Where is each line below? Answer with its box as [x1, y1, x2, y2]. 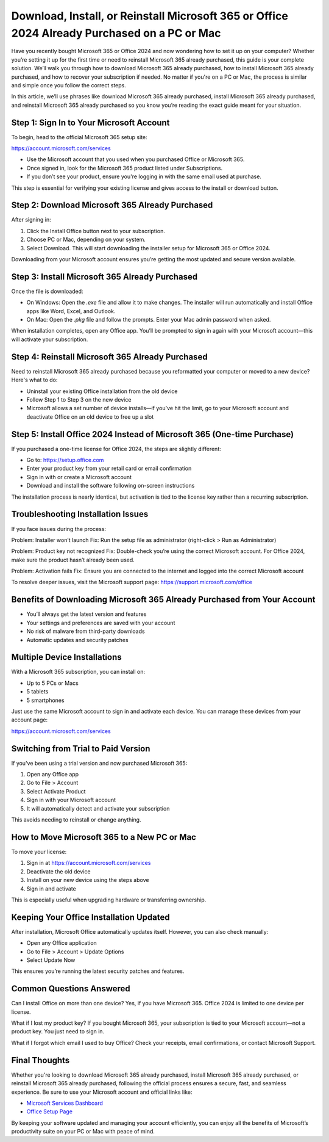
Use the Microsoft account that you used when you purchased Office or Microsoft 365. [26, 156, 245, 163]
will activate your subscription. [11, 336, 88, 343]
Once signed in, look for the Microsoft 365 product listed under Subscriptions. [26, 164, 222, 172]
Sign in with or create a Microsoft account [26, 473, 132, 480]
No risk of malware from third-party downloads [26, 627, 146, 635]
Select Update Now [26, 956, 76, 964]
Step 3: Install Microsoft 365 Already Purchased [11, 272, 198, 282]
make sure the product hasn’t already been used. [11, 556, 135, 563]
